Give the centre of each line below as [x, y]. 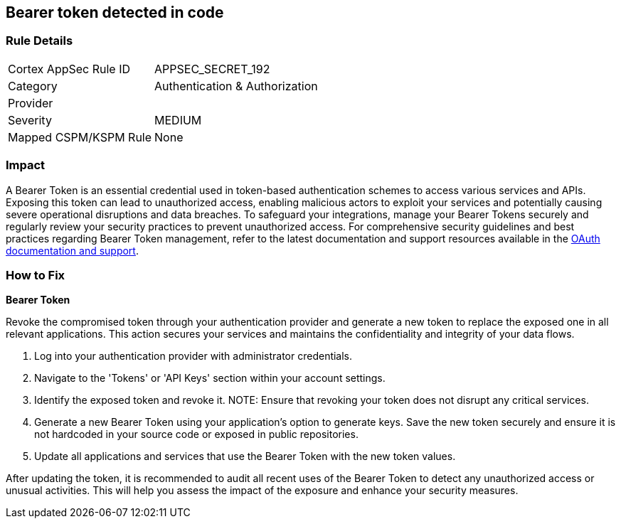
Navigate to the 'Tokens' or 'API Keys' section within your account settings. [210, 378]
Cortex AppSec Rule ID [69, 69]
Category [33, 86]
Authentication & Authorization [236, 86]
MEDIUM [178, 120]
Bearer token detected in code [115, 12]
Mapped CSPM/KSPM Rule [80, 137]
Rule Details [39, 41]
